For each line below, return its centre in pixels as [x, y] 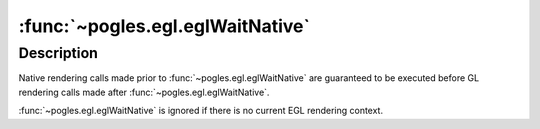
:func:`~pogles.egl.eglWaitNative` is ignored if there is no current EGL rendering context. [201, 111]
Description [58, 53]
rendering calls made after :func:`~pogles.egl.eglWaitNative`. [144, 92]
